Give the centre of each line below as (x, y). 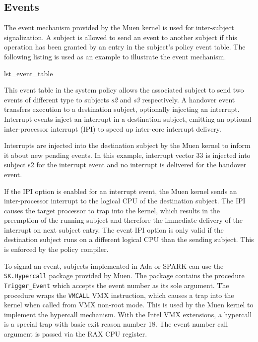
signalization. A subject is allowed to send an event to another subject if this (121, 37)
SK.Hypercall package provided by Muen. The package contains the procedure (124, 275)
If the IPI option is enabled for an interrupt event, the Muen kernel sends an (121, 191)
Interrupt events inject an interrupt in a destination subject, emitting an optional (128, 119)
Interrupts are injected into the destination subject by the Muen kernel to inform (127, 145)
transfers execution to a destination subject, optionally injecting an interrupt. (122, 109)
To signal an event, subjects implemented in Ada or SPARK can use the (114, 266)
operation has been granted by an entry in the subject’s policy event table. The (125, 47)
